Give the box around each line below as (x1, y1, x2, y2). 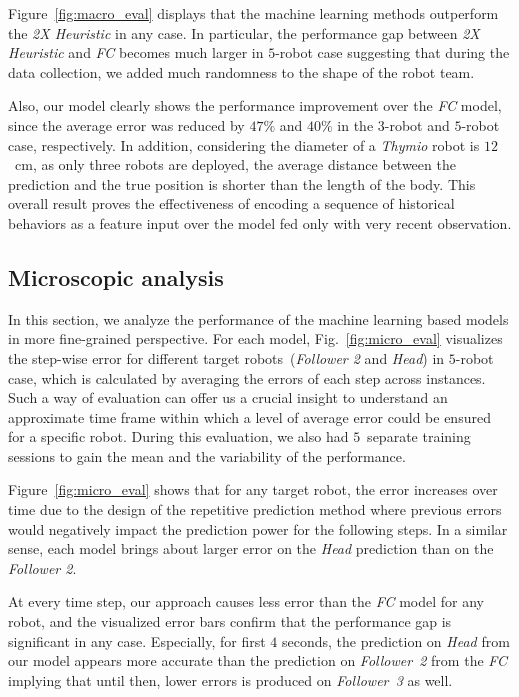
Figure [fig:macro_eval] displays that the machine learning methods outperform (8, 3, 499, 23)
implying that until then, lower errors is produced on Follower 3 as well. (8, 669, 453, 690)
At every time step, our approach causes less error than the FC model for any (8, 591, 484, 612)
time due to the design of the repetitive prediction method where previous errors (8, 499, 502, 520)
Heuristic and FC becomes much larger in (8, 42, 264, 63)
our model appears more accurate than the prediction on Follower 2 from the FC (8, 650, 508, 671)
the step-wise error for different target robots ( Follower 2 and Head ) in (8, 347, 445, 368)
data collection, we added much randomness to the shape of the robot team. (8, 61, 475, 82)
